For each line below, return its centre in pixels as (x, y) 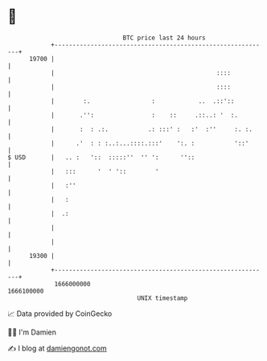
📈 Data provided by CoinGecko (60, 314)
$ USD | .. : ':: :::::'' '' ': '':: (101, 157)
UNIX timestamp (162, 298)
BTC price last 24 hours (164, 38)
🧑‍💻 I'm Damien (32, 332)
